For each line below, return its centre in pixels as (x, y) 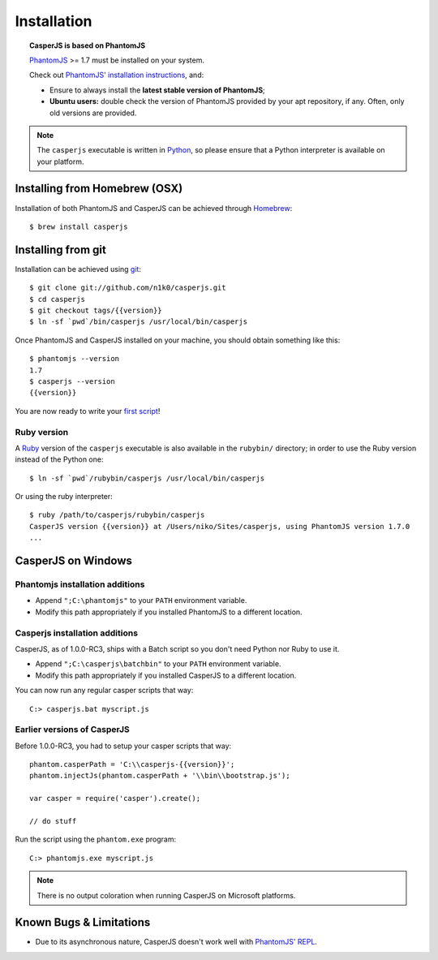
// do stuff (53, 821)
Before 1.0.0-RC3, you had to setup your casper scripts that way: (123, 746)
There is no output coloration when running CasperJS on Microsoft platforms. (166, 895)
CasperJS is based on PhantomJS (88, 45)
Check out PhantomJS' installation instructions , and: (117, 75)
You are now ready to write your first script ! (88, 411)
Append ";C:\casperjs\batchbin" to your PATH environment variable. (158, 664)
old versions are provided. (93, 113)
